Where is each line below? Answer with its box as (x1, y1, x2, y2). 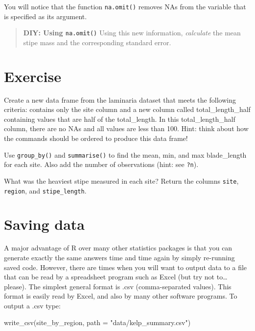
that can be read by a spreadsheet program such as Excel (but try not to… (4, 272, 228, 282)
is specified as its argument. (4, 11, 87, 21)
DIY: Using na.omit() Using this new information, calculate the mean (23, 28, 241, 38)
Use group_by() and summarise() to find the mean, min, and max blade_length (4, 149, 247, 160)
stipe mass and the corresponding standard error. (23, 37, 171, 47)
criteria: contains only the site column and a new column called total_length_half (4, 104, 251, 114)
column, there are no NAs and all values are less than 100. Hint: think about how (4, 123, 249, 134)
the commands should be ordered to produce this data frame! (4, 133, 188, 143)
